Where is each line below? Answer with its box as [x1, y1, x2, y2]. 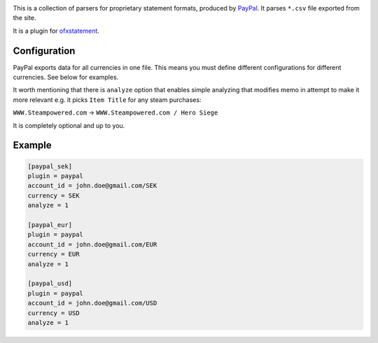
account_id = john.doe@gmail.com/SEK [27, 182, 157, 190]
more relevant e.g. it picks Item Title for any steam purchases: [13, 95, 202, 104]
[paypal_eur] [27, 221, 73, 228]
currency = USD [27, 309, 80, 317]
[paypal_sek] [27, 162, 73, 170]
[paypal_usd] [27, 279, 73, 288]
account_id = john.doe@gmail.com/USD [27, 299, 157, 307]
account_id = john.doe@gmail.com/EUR [27, 240, 157, 248]
